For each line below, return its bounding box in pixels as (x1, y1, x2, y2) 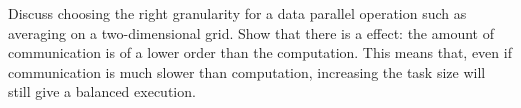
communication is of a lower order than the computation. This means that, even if (8, 42, 512, 63)
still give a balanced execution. (8, 81, 196, 102)
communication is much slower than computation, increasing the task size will (8, 61, 486, 82)
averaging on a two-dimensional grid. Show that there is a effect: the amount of (8, 22, 494, 43)
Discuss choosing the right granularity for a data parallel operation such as (8, 3, 467, 23)
